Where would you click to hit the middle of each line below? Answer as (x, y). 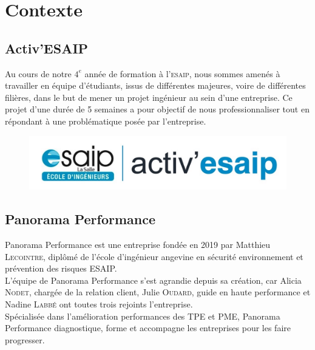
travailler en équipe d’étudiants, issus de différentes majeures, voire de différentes (155, 85)
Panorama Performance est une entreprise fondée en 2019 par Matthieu (138, 244)
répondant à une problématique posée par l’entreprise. (106, 121)
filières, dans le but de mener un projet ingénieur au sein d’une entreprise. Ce (149, 97)
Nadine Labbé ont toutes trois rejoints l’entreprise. (99, 304)
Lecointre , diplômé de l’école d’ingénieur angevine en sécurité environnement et (154, 256)
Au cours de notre (38, 73)
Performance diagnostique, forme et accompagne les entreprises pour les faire (148, 328)
